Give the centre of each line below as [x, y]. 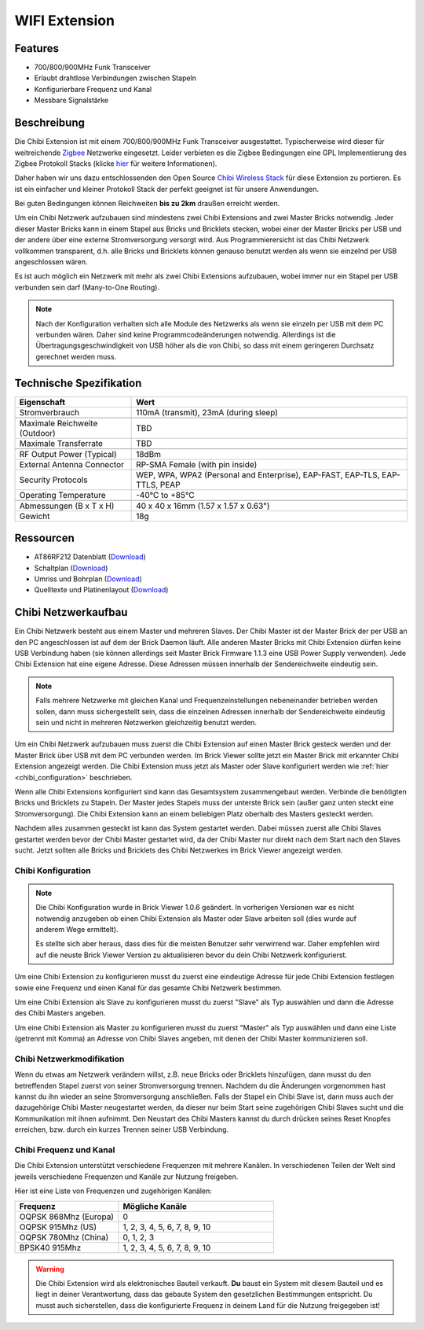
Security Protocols [53, 480]
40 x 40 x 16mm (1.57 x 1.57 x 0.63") [203, 506]
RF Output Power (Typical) [68, 454]
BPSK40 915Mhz [50, 1247]
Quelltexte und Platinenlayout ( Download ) [101, 590]
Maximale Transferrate [61, 443]
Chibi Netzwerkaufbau [71, 612]
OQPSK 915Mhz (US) [58, 1227]
